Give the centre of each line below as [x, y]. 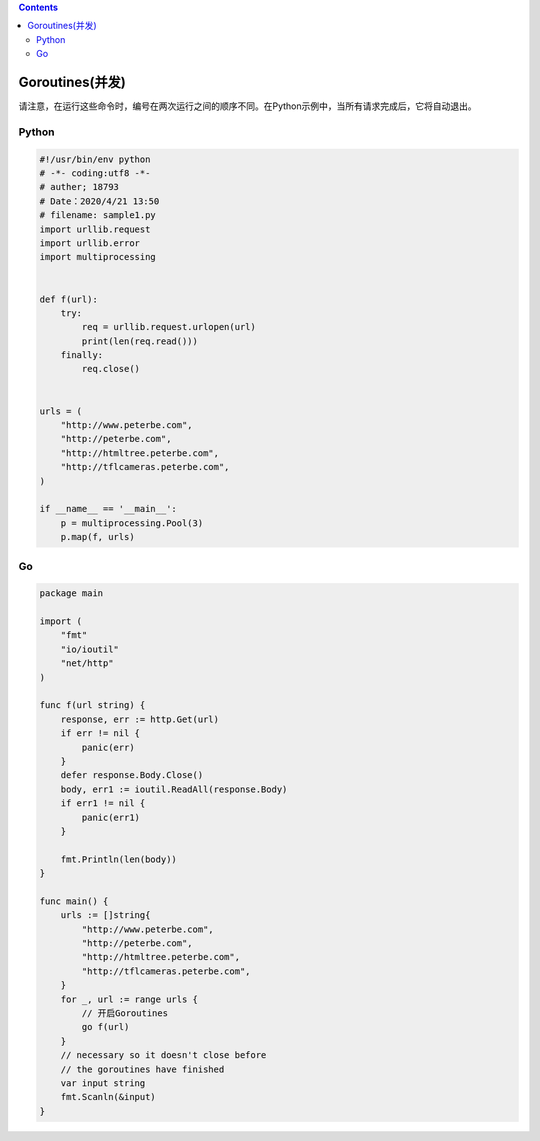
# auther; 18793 [79, 187]
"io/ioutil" [90, 649]
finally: [82, 355]
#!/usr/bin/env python [95, 159]
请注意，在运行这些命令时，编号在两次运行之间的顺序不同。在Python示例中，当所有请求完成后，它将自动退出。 [247, 106]
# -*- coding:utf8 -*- [95, 173]
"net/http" [87, 663]
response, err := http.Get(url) [140, 719]
